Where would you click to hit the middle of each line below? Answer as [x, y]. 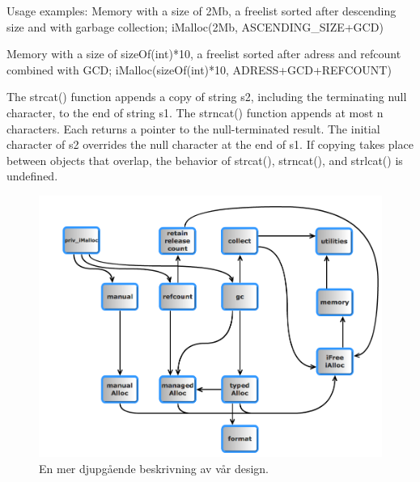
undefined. [32, 176]
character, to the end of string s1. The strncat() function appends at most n [195, 112]
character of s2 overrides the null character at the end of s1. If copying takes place [210, 144]
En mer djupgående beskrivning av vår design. [154, 469]
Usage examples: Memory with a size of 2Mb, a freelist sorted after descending [202, 11]
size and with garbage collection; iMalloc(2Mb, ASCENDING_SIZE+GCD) [195, 26]
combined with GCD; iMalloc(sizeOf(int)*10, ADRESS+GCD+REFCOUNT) [199, 69]
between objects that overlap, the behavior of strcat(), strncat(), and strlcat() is [205, 160]
